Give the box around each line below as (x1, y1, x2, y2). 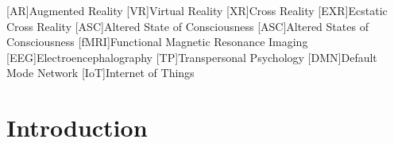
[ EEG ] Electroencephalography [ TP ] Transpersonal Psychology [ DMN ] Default (6, 48, 377, 65)
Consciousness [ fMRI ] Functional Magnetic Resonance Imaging (6, 33, 308, 50)
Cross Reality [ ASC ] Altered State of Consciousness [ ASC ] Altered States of (6, 17, 369, 34)
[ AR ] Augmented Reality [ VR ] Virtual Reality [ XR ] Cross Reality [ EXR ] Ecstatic (6, 2, 388, 18)
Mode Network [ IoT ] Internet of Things (6, 64, 195, 81)
